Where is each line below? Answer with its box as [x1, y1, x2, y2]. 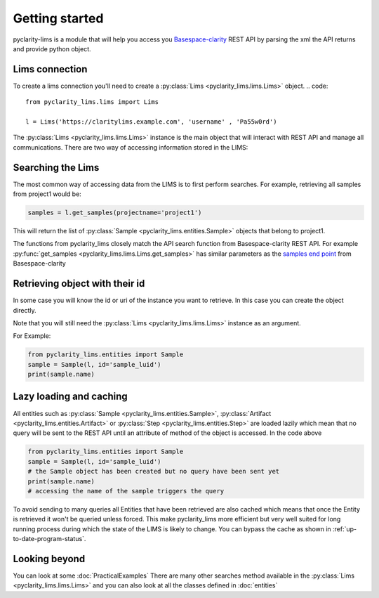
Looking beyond [13, 552, 86, 565]
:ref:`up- [332, 524, 357, 533]
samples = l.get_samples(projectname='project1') [27, 209, 202, 217]
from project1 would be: [13, 190, 82, 198]
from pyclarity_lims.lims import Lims [25, 98, 159, 106]
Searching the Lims [13, 162, 100, 174]
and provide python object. [13, 44, 91, 53]
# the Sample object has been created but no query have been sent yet [27, 467, 280, 476]
